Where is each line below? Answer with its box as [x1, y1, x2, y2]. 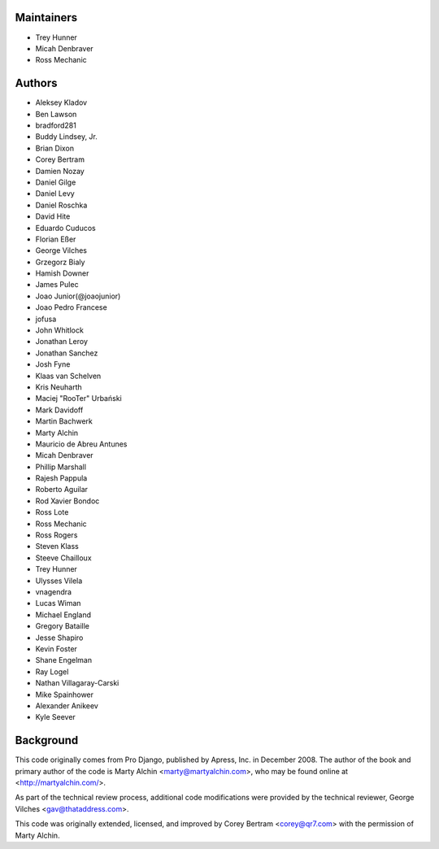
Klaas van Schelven [35, 371, 102, 381]
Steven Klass [35, 542, 79, 551]
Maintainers [15, 11, 78, 24]
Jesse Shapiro [35, 633, 84, 642]
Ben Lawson [35, 109, 77, 119]
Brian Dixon [35, 143, 75, 153]
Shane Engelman [35, 655, 93, 665]
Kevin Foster [35, 643, 77, 654]
